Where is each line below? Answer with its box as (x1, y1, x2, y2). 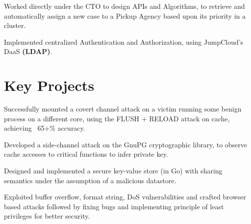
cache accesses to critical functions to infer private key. (4, 149, 168, 159)
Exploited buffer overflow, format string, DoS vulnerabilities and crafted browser (4, 192, 246, 202)
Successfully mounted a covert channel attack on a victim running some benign (4, 104, 242, 114)
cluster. (4, 20, 26, 30)
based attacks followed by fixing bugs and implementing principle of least (4, 201, 224, 211)
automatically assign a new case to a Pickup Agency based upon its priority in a (4, 10, 246, 21)
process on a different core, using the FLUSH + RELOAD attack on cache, (4, 113, 230, 123)
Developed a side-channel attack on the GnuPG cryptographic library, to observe (4, 139, 248, 149)
